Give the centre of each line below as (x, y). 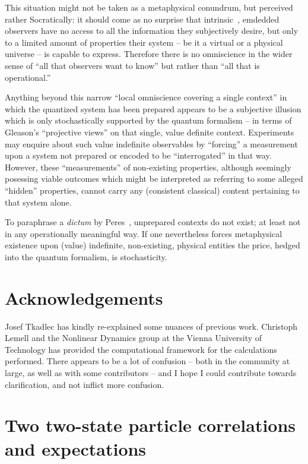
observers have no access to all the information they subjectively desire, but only (152, 31)
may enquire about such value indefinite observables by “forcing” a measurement (151, 143)
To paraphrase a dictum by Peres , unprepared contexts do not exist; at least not (153, 222)
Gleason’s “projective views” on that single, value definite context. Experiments (150, 132)
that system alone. (38, 202)
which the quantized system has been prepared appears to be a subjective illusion (153, 108)
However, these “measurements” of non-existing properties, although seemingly (148, 167)
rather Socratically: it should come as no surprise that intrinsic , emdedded (142, 19)
